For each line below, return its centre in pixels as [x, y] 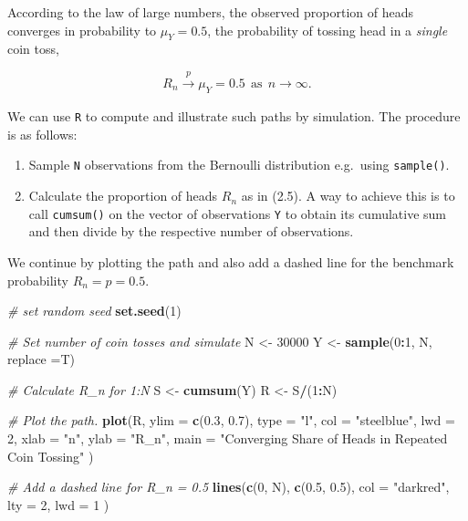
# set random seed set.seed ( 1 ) [94, 311]
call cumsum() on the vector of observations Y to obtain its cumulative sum [238, 213]
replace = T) [41, 359]
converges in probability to [82, 30]
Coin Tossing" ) [51, 456]
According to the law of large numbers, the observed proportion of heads [210, 12]
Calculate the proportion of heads [123, 196]
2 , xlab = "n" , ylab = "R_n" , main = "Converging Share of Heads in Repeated [228, 438]
